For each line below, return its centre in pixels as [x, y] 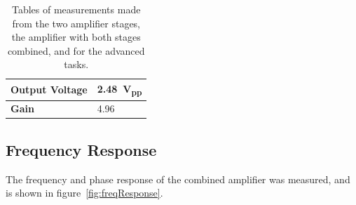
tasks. [76, 64]
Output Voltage [49, 90]
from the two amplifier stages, [76, 23]
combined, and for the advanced [76, 50]
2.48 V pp [119, 89]
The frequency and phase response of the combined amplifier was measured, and [178, 179]
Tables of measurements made [76, 9]
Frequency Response [81, 149]
